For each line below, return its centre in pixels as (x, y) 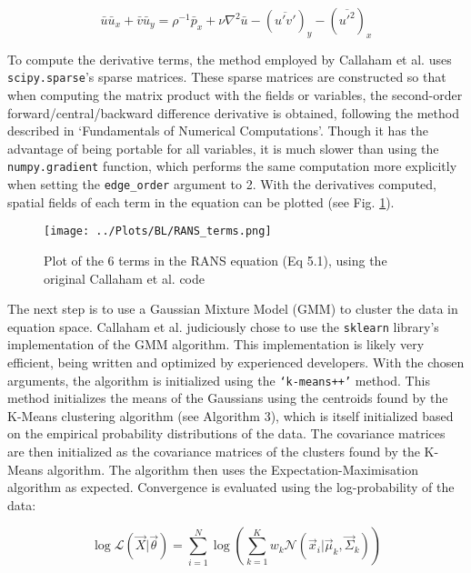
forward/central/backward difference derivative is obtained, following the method (233, 112)
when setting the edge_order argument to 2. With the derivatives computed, (222, 184)
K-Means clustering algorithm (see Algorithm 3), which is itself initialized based (230, 415)
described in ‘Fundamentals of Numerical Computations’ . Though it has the (218, 131)
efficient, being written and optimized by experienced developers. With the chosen (236, 362)
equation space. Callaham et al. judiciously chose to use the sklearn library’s (223, 326)
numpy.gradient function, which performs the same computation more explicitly (232, 166)
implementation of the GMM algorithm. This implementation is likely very (216, 344)
